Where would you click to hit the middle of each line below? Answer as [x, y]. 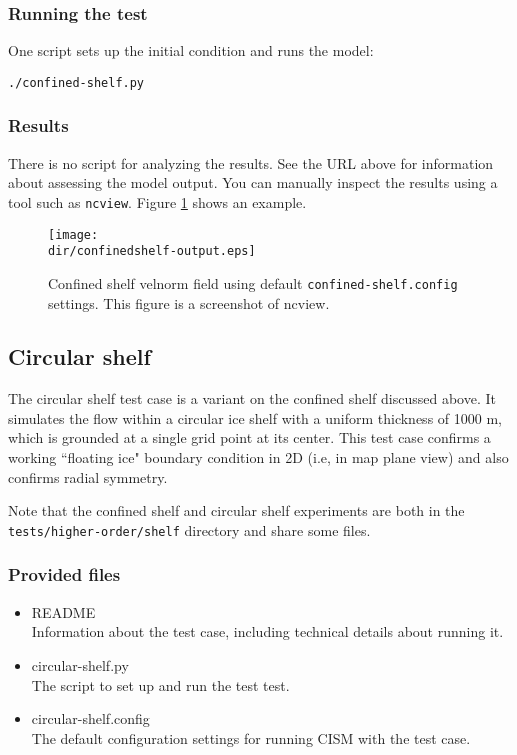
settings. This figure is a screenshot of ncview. [189, 302]
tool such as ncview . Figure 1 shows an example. [157, 201]
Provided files [64, 574]
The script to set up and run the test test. [160, 684]
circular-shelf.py [80, 664]
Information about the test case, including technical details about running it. [267, 631]
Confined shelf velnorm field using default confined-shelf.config [253, 282]
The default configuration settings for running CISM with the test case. [251, 737]
